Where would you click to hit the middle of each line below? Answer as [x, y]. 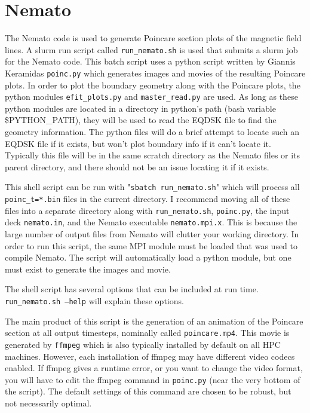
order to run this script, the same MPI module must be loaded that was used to [151, 245]
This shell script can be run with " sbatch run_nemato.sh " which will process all [152, 187]
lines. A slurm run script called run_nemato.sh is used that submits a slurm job [151, 49]
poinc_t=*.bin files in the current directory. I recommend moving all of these [148, 199]
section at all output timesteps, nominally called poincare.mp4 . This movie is [147, 333]
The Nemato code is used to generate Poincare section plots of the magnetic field [153, 38]
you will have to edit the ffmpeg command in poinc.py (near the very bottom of [153, 379]
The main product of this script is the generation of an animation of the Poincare [154, 321]
